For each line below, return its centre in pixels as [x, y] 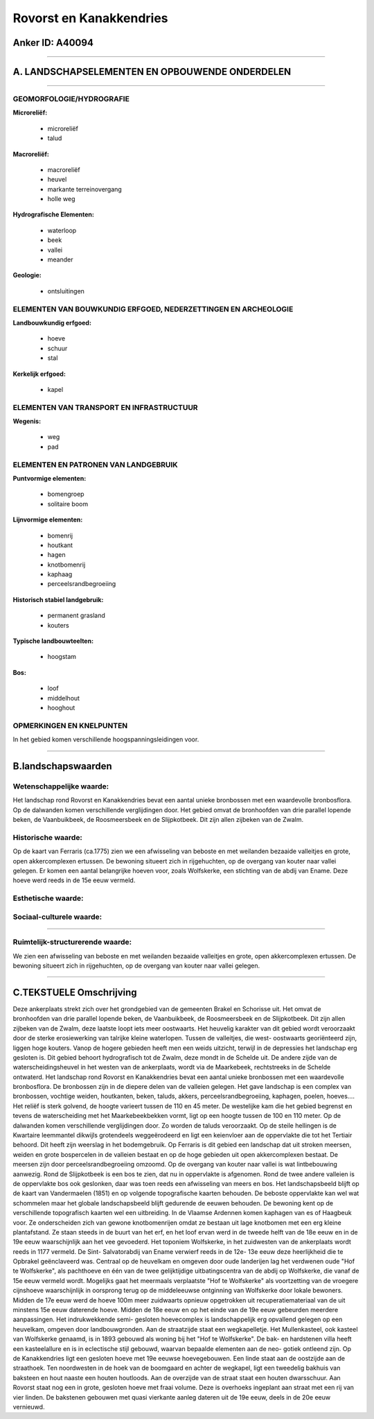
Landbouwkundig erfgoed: [52, 322]
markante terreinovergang [85, 189]
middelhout [63, 698]
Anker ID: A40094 [53, 43]
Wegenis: [27, 421]
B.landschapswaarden [62, 766]
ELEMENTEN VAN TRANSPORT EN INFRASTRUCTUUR [105, 407]
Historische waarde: [48, 837]
